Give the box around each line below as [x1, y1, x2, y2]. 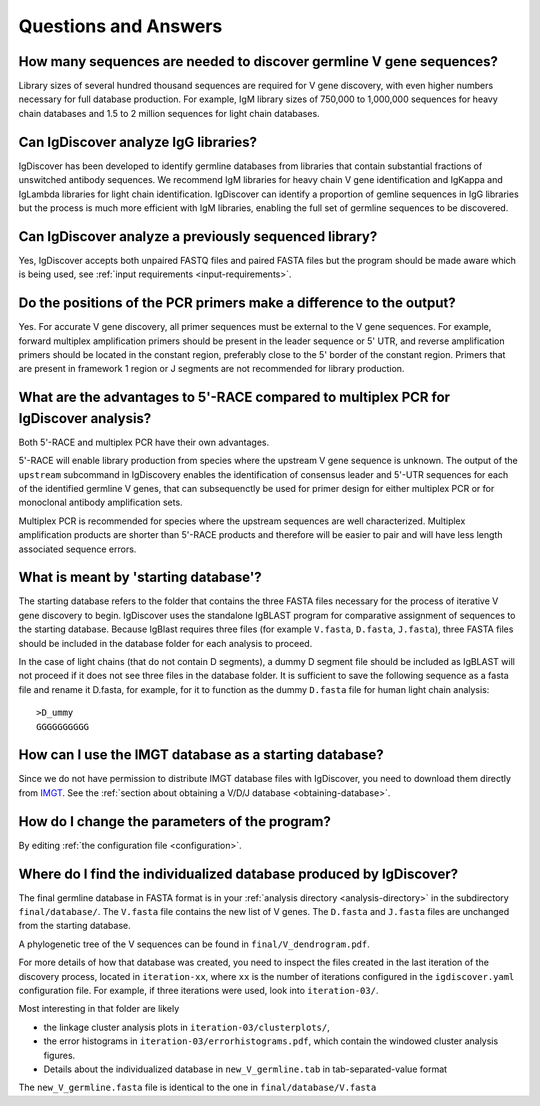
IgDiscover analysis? [18, 410, 152, 427]
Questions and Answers [18, 15, 223, 37]
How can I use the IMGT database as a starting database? [18, 746, 384, 764]
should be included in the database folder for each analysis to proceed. [18, 637, 313, 649]
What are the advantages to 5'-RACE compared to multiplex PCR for [18, 389, 450, 406]
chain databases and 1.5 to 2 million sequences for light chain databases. [18, 107, 320, 119]
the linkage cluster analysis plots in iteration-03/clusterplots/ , [43, 1021, 330, 1033]
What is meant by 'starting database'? [18, 569, 262, 586]
